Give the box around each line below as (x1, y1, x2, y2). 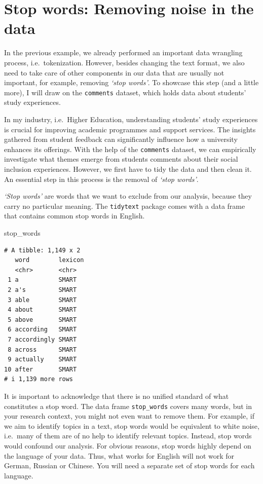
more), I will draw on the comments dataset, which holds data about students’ (4, 87, 246, 97)
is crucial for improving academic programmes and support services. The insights (4, 124, 256, 134)
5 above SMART (8, 316, 77, 323)
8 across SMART (8, 346, 77, 353)
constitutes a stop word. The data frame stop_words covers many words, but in (4, 400, 252, 411)
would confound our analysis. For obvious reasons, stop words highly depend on (4, 440, 251, 451)
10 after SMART (4, 365, 77, 373)
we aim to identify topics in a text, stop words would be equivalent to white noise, (4, 420, 259, 431)
